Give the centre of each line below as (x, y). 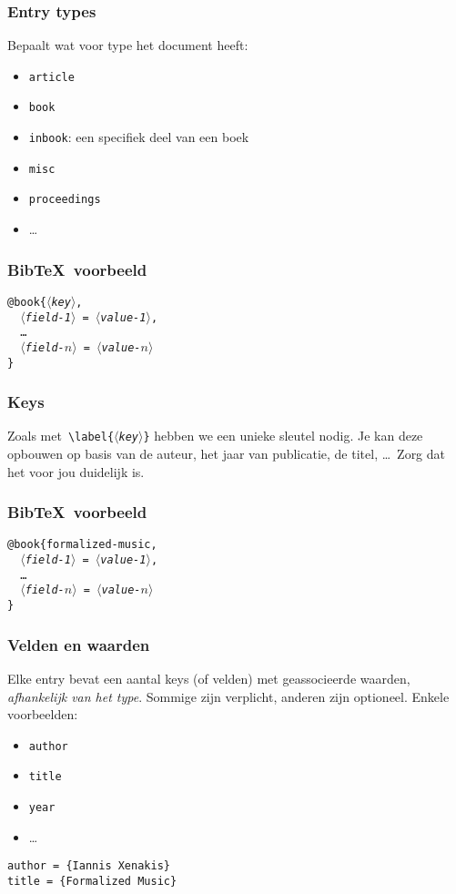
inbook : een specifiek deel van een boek (139, 137)
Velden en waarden (79, 644)
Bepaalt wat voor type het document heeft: (128, 45)
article (51, 77)
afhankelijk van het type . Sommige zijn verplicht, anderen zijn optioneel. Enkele (228, 696)
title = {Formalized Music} (92, 881)
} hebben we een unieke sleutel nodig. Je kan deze (283, 436)
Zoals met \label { (61, 436)
